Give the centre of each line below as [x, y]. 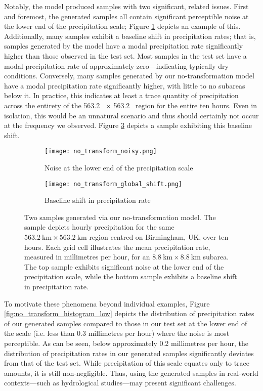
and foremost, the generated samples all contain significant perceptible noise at [126, 16]
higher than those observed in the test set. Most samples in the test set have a [125, 55]
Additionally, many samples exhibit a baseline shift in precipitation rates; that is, [130, 36]
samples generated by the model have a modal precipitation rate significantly [124, 46]
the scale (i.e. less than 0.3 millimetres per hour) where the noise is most [117, 333]
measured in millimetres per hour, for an [87, 257]
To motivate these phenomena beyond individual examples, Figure [107, 303]
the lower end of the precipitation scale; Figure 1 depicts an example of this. [122, 26]
